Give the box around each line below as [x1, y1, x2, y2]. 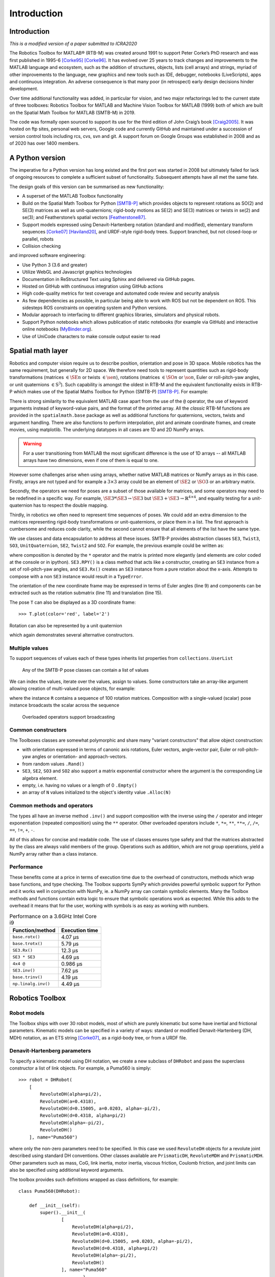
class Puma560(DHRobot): [18, 1188, 80, 1194]
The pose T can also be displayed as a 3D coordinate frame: [9, 599, 136, 605]
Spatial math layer [9, 346, 68, 355]
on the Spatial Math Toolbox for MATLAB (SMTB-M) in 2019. [9, 109, 136, 115]
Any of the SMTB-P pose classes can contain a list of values [22, 667, 149, 673]
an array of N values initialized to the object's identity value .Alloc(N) [22, 789, 172, 795]
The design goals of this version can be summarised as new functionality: [9, 183, 164, 190]
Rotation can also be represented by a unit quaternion [9, 622, 122, 628]
